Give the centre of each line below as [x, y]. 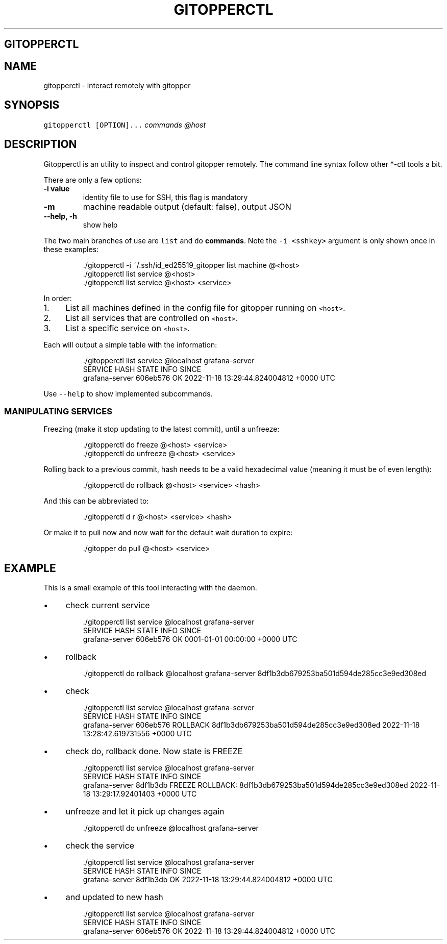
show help [100, 225]
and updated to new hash [114, 897]
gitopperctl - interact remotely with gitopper [117, 86]
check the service [100, 846]
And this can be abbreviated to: [96, 501]
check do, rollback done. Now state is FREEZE [154, 751]
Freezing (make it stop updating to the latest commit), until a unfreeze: [162, 429]
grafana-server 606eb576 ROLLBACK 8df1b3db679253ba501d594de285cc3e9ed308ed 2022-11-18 [251, 725]
